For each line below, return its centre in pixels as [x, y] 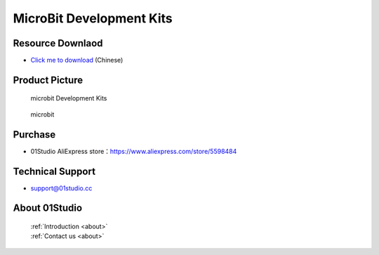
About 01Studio [48, 208]
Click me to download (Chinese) [77, 60]
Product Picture [48, 80]
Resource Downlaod [58, 43]
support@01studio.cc [61, 188]
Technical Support [54, 171]
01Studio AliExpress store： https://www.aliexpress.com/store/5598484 [134, 151]
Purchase [34, 135]
